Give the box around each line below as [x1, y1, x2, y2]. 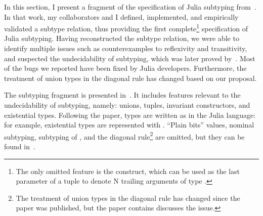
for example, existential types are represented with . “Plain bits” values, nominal [4, 119, 254, 130]
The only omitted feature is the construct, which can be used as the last [16, 165, 240, 176]
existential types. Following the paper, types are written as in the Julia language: [4, 109, 256, 120]
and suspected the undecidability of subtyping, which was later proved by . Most [4, 53, 255, 63]
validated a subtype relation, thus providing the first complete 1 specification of [4, 22, 248, 33]
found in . [4, 141, 35, 152]
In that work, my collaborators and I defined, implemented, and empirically [4, 11, 239, 22]
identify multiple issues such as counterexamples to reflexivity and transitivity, [4, 43, 247, 54]
